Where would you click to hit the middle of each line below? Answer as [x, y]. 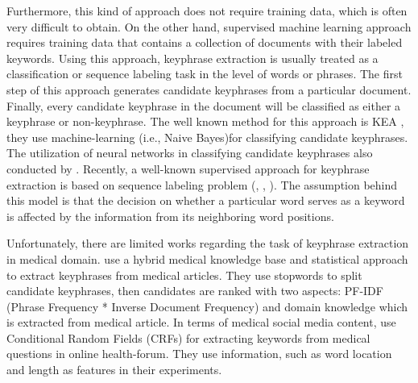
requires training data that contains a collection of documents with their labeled [205, 42]
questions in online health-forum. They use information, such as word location [199, 354]
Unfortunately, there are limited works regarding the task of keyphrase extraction [208, 243]
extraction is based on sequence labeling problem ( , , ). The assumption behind [202, 184]
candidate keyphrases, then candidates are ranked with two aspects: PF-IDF [195, 291]
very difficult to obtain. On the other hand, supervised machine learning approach [209, 26]
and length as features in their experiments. [114, 370]
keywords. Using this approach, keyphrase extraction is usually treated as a [192, 58]
